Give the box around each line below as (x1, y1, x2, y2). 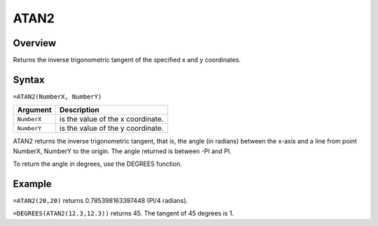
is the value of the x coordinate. (59, 114, 164, 124)
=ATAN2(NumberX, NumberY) (13, 92, 102, 101)
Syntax (13, 73, 45, 85)
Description (59, 105, 99, 115)
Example (13, 178, 52, 190)
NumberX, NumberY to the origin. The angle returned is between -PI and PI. (13, 147, 232, 155)
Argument (17, 105, 52, 115)
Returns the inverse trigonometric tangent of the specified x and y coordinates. (13, 56, 241, 64)
